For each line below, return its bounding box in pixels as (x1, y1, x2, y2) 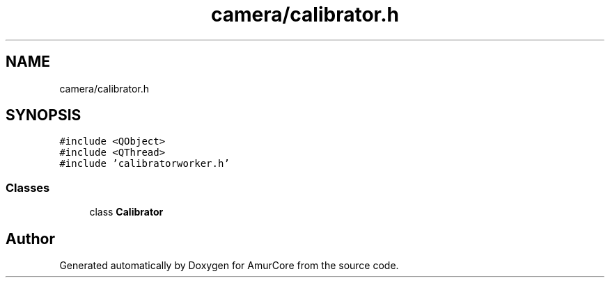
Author (6, 229, 55, 248)
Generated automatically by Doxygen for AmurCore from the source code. (59, 259, 399, 272)
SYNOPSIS (6, 106, 81, 124)
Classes (6, 180, 50, 195)
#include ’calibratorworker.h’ (59, 158, 230, 170)
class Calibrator (89, 206, 164, 218)
